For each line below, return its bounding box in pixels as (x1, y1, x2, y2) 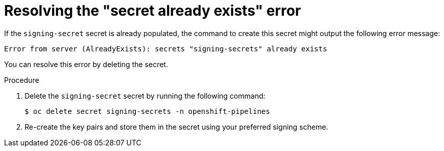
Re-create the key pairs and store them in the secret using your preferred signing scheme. (25, 122, 329, 131)
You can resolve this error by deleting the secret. (4, 59, 168, 69)
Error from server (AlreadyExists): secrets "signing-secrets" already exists (4, 44, 328, 53)
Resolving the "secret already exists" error (4, 2, 301, 19)
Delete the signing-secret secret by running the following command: (25, 91, 266, 100)
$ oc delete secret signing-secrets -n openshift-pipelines (25, 107, 270, 115)
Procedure (4, 75, 39, 84)
